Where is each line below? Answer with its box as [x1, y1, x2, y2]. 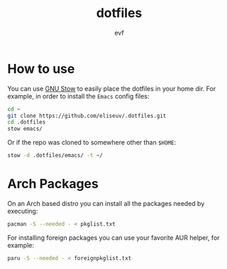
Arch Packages [7, 176, 99, 192]
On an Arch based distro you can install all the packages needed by [7, 199, 205, 207]
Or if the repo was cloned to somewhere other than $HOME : [7, 138, 177, 147]
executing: [7, 207, 38, 215]
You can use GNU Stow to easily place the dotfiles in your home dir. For [7, 84, 216, 93]
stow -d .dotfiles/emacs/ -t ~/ [7, 152, 103, 159]
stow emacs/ [7, 126, 43, 133]
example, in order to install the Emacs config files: [7, 92, 150, 100]
